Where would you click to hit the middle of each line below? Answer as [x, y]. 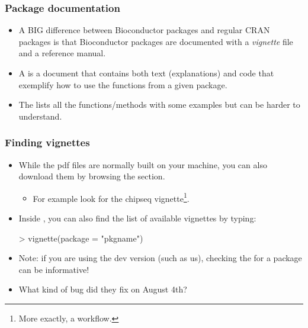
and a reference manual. [62, 53]
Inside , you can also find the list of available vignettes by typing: [137, 218]
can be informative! [54, 269]
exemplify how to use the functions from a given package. [123, 84]
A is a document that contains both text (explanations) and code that [146, 73]
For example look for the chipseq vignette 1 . [111, 197]
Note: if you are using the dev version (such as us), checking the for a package [160, 258]
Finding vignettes [47, 142]
